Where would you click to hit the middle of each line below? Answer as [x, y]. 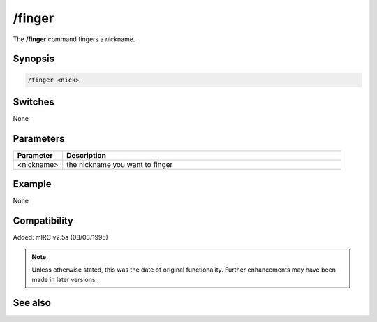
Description [86, 155]
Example [32, 184]
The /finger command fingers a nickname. [74, 39]
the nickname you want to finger [120, 164]
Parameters [39, 139]
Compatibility [43, 221]
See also [32, 303]
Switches [34, 102]
